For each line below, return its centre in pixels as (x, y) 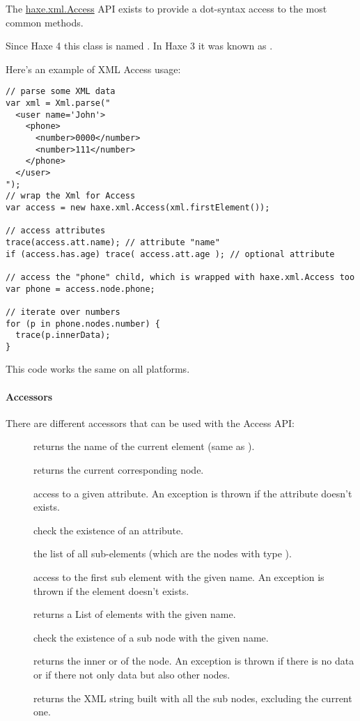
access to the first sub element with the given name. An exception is (179, 577)
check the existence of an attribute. (109, 530)
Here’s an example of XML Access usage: (93, 69)
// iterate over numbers (63, 312)
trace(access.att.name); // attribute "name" (113, 242)
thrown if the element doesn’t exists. (111, 590)
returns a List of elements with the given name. (135, 614)
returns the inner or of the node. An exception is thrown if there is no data (194, 661)
